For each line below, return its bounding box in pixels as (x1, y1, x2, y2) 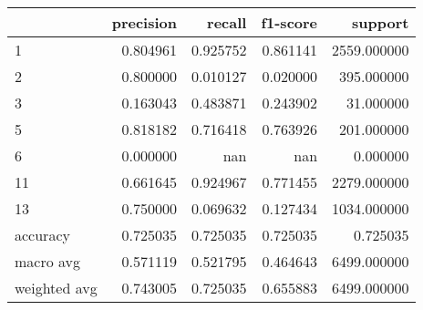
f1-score (261, 12, 318, 33)
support (352, 12, 409, 33)
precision (111, 12, 177, 33)
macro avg (15, 251, 81, 272)
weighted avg (15, 277, 98, 298)
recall (207, 12, 247, 33)
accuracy (15, 224, 70, 245)
